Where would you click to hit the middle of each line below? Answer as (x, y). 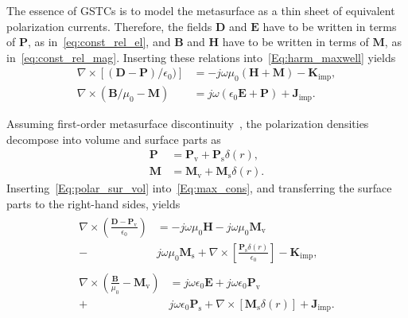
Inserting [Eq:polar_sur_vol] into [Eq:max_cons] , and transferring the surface (199, 188)
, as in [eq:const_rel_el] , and (99, 42)
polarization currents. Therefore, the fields (109, 26)
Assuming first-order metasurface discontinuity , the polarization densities (188, 124)
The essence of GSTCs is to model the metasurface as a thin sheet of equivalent (201, 10)
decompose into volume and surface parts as (114, 139)
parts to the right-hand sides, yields (93, 204)
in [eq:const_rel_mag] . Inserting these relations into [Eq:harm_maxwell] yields (201, 57)
